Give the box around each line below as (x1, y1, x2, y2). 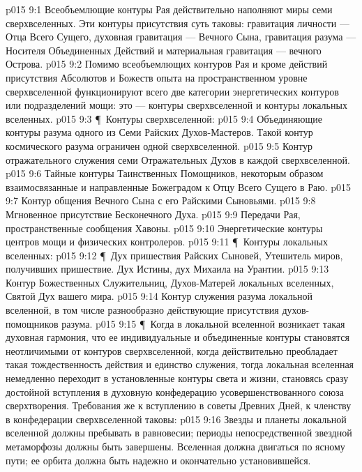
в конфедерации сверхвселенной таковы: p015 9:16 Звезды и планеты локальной (6, 411, 347, 426)
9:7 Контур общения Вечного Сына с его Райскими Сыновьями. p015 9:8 (6, 193, 316, 208)
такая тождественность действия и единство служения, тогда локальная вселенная (6, 357, 354, 372)
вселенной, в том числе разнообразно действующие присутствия (6, 303, 279, 317)
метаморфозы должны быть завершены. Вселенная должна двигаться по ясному (6, 439, 345, 453)
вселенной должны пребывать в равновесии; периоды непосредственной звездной (6, 425, 352, 440)
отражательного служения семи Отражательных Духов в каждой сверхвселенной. (6, 152, 350, 167)
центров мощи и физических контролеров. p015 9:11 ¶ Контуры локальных (6, 234, 328, 249)
